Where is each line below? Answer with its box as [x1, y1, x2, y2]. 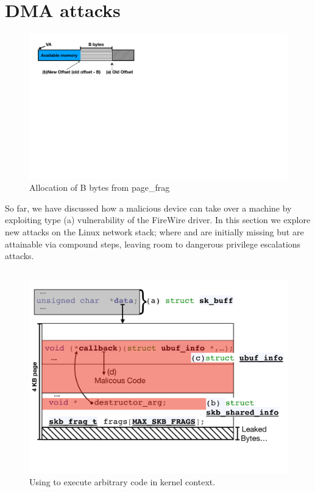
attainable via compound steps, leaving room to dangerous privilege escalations [5, 237, 301, 250]
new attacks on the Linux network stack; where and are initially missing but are [5, 226, 304, 238]
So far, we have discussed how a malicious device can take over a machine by [5, 201, 292, 214]
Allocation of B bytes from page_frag [29, 181, 170, 194]
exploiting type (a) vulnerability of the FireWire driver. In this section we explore [5, 213, 311, 226]
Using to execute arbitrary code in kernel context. [29, 476, 216, 488]
